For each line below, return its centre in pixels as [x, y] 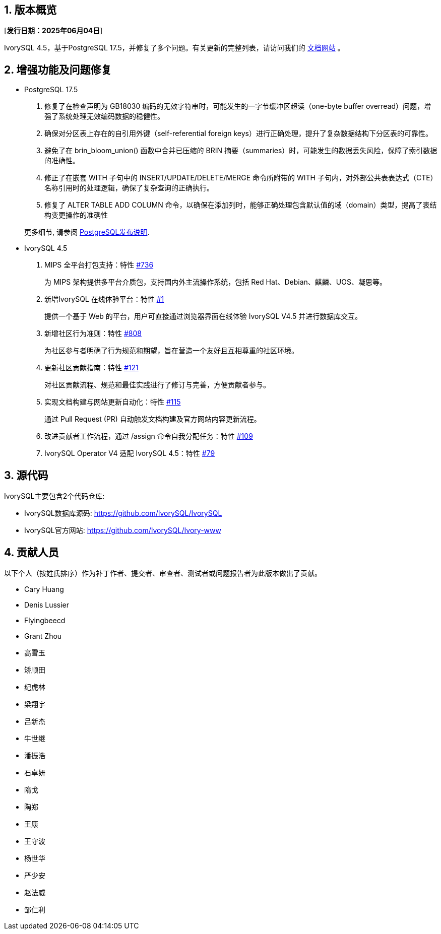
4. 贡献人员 [31, 552]
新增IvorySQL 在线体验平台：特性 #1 [104, 299]
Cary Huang [44, 589]
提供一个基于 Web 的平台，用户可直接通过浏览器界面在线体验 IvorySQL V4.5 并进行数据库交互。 [203, 316]
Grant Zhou [43, 636]
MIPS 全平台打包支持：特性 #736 [99, 265]
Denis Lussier [47, 605]
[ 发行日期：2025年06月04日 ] [53, 31]
